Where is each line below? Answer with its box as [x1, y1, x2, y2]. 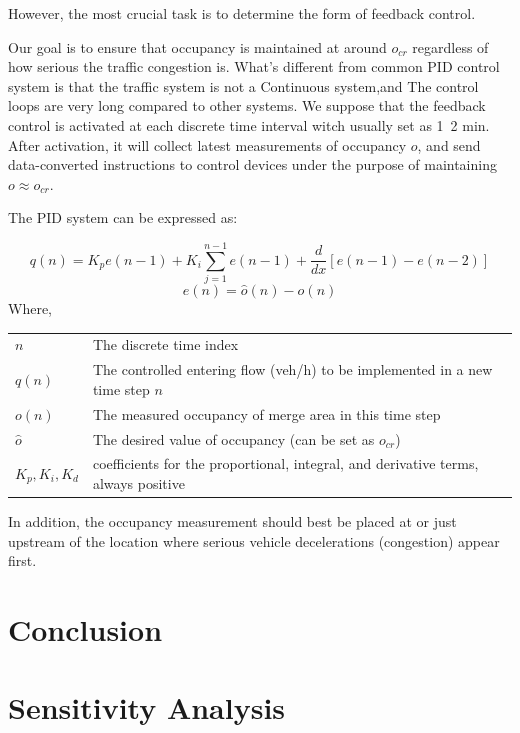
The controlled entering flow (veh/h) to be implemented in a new [92, 359, 493, 380]
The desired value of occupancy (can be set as [92, 428, 375, 449]
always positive [92, 472, 185, 493]
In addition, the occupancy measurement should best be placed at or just [8, 511, 457, 532]
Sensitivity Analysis [8, 687, 286, 728]
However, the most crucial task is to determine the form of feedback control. [8, 3, 476, 23]
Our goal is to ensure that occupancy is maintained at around [8, 36, 387, 57]
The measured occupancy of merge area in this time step [92, 403, 441, 424]
